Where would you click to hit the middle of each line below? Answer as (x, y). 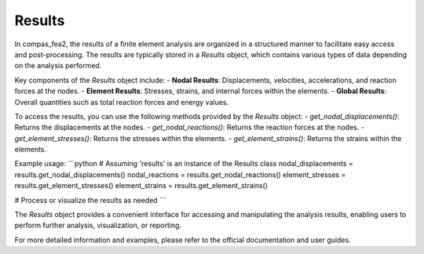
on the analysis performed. (58, 66)
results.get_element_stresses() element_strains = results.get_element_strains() (141, 186)
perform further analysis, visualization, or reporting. (98, 225)
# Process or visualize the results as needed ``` (90, 200)
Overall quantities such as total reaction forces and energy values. (122, 102)
